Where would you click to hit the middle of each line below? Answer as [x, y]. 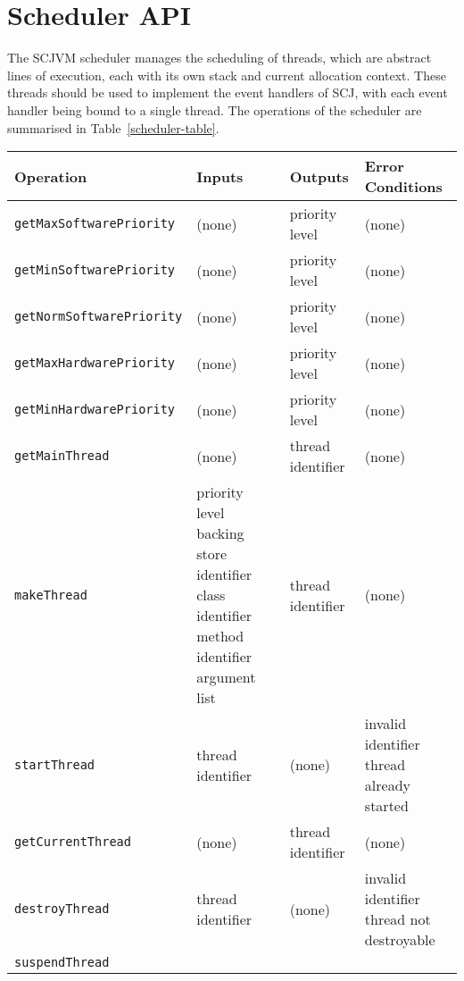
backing [220, 533]
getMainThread [62, 456]
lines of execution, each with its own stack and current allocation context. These [227, 75]
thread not [398, 919]
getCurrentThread [73, 842]
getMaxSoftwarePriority [95, 224]
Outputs [319, 176]
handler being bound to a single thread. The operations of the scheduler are [215, 109]
